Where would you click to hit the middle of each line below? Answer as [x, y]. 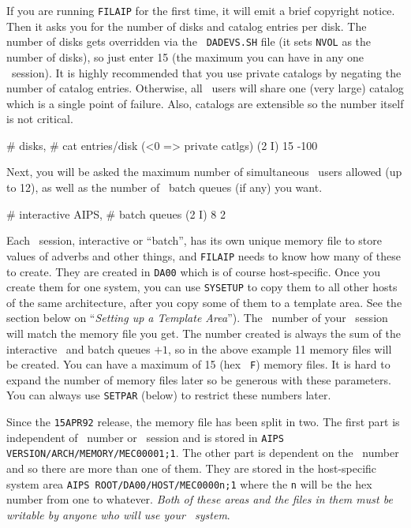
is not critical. [40, 119]
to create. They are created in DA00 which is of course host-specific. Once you [193, 271]
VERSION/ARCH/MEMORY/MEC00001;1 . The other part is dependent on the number [203, 453]
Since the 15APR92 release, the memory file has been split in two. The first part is [203, 422]
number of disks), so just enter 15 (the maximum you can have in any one [185, 56]
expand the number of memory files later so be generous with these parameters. [199, 379]
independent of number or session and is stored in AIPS [145, 437]
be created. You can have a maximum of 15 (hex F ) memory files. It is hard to [198, 364]
